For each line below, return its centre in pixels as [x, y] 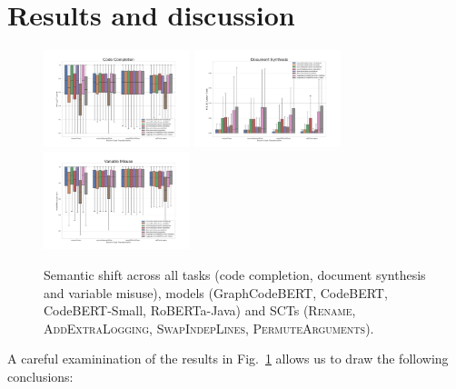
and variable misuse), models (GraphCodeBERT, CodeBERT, [216, 292]
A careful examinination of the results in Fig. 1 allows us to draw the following [228, 359]
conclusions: [40, 376]
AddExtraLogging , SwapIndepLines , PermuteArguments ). [209, 328]
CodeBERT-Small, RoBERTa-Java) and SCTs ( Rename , [200, 310]
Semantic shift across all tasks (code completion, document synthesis [235, 274]
